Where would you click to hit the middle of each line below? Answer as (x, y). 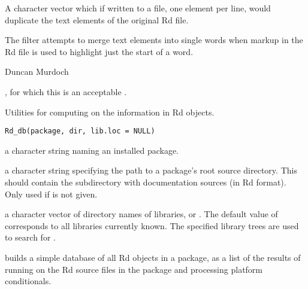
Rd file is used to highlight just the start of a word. (99, 51)
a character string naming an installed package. (92, 150)
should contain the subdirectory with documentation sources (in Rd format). (146, 182)
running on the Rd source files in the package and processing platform (134, 269)
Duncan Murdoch (37, 72)
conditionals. (28, 281)
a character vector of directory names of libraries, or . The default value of (141, 214)
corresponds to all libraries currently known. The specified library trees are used (152, 225)
